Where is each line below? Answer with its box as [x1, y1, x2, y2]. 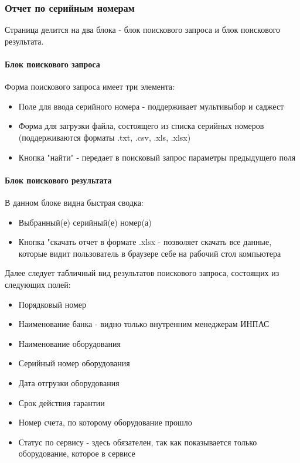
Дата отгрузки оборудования [18, 376, 120, 389]
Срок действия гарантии [18, 396, 105, 408]
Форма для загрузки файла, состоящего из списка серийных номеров [18, 120, 264, 132]
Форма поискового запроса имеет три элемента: [5, 80, 175, 93]
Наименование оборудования [18, 337, 121, 349]
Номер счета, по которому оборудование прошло [18, 416, 192, 428]
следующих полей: [5, 278, 71, 290]
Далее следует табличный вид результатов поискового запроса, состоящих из [5, 267, 279, 279]
